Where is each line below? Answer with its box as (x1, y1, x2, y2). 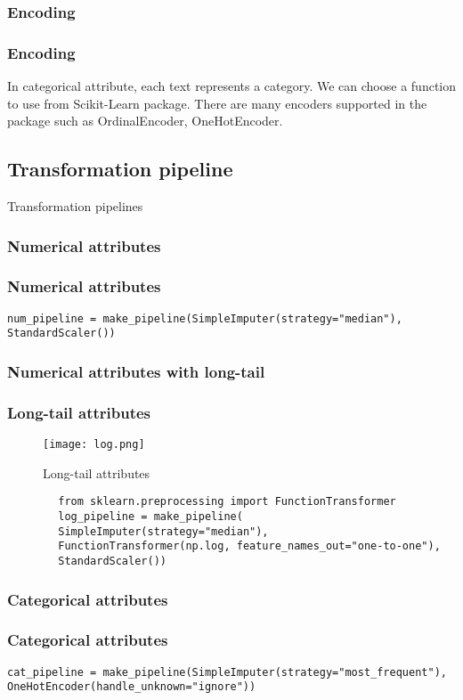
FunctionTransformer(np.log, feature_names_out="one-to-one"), (58, 540, 441, 553)
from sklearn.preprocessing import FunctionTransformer (58, 495, 396, 509)
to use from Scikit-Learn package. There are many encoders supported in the (7, 94, 427, 112)
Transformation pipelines (7, 197, 143, 216)
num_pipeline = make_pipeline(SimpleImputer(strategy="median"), (7, 312, 402, 325)
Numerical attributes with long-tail (7, 360, 265, 382)
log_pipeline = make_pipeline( (58, 509, 243, 523)
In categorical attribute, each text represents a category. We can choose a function (7, 77, 456, 95)
